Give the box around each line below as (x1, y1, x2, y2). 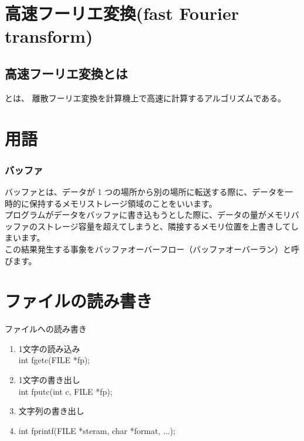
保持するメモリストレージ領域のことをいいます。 (29, 197, 217, 209)
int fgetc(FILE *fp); (18, 354, 90, 366)
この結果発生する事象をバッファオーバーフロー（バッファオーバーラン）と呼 (5, 242, 299, 255)
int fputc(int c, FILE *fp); (18, 385, 112, 397)
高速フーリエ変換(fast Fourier (5, 1, 239, 25)
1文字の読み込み (18, 342, 80, 354)
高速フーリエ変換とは (5, 64, 128, 82)
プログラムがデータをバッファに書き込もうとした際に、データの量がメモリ (5, 208, 291, 221)
